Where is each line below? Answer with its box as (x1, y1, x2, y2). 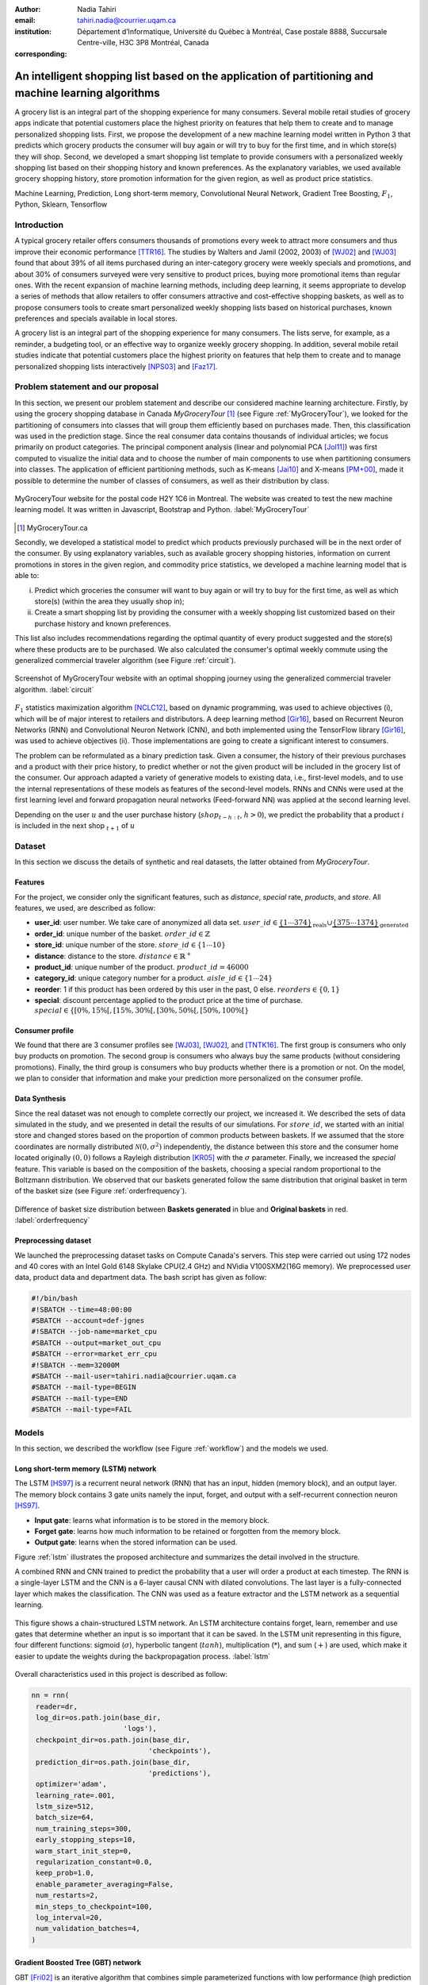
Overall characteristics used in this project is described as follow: (14, 1670, 227, 1679)
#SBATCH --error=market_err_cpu (31, 1350, 158, 1359)
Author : (14, 5, 41, 13)
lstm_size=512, (36, 1802, 95, 1811)
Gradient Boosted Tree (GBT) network (14, 1958, 142, 1968)
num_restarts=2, (36, 1891, 99, 1900)
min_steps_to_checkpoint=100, (36, 1902, 154, 1911)
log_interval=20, (36, 1914, 103, 1921)
